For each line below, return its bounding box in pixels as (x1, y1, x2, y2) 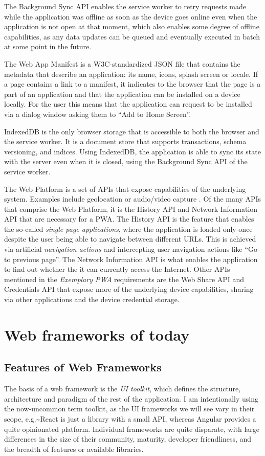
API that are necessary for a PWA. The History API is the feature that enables (4, 213, 254, 224)
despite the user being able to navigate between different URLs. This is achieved (4, 233, 256, 244)
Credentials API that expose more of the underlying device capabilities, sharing (4, 284, 254, 294)
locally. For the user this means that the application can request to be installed (4, 98, 252, 109)
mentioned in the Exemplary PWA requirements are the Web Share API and (4, 273, 245, 284)
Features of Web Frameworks (4, 359, 162, 375)
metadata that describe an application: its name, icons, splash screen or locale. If (4, 68, 258, 79)
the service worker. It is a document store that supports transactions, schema (4, 136, 247, 147)
